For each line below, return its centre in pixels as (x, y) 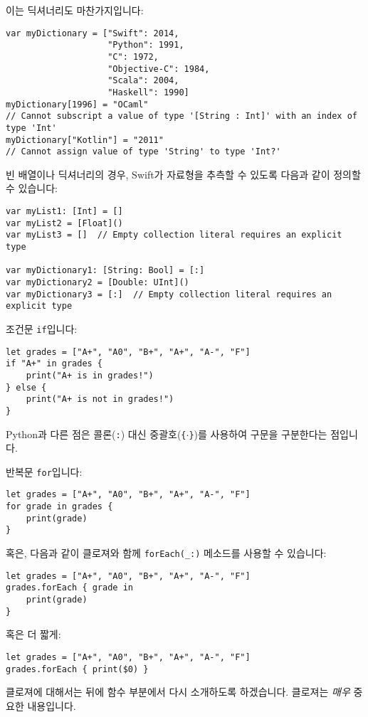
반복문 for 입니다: (44, 471)
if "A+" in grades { (54, 364)
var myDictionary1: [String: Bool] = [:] (105, 271)
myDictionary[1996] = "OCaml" (77, 104)
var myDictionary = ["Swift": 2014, (93, 33)
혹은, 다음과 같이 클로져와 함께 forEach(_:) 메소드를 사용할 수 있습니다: (166, 553)
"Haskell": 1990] (148, 92)
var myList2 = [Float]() (64, 223)
